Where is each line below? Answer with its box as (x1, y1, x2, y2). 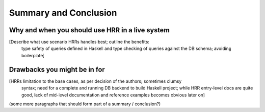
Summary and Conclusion (9, 7, 117, 18)
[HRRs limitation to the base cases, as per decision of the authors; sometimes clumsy (9, 78, 182, 84)
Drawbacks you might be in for (9, 65, 105, 73)
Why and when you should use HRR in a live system (9, 26, 170, 34)
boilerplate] (21, 52, 45, 58)
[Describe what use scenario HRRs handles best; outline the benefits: (9, 39, 150, 45)
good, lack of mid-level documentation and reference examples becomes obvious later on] (21, 92, 205, 98)
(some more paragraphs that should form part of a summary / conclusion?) (9, 101, 161, 107)
